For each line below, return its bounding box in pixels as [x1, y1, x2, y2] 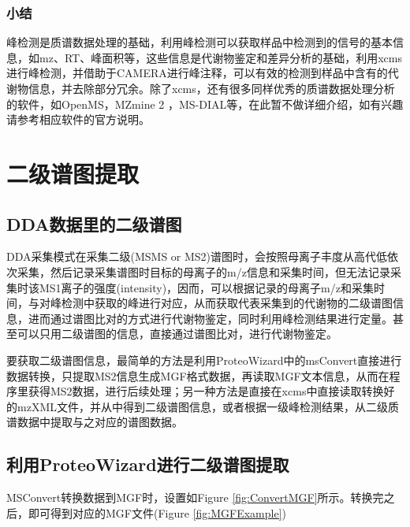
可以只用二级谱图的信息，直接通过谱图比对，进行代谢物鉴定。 [17, 325, 337, 342]
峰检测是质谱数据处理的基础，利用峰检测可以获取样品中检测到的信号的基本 [6, 34, 393, 50]
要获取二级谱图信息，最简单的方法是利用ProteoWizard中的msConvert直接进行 [6, 351, 402, 368]
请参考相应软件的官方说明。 [6, 111, 150, 128]
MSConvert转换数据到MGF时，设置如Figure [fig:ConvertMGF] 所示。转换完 [6, 489, 384, 506]
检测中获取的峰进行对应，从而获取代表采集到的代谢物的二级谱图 [61, 295, 393, 311]
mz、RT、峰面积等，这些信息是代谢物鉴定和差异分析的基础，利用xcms [39, 49, 402, 65]
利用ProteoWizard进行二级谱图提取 [6, 452, 289, 477]
